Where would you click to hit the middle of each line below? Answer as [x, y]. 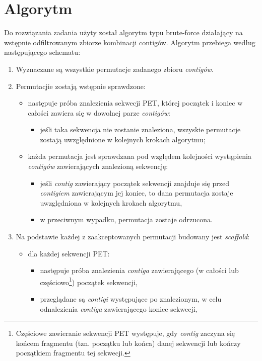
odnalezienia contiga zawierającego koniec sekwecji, [119, 308]
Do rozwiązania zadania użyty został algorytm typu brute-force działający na [123, 32]
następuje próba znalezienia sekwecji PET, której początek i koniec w [135, 103]
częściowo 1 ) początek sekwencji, [89, 281]
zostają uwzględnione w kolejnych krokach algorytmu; [123, 139]
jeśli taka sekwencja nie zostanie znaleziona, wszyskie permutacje [140, 129]
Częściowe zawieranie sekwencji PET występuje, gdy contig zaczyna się [125, 333]
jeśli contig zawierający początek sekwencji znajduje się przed [135, 183]
